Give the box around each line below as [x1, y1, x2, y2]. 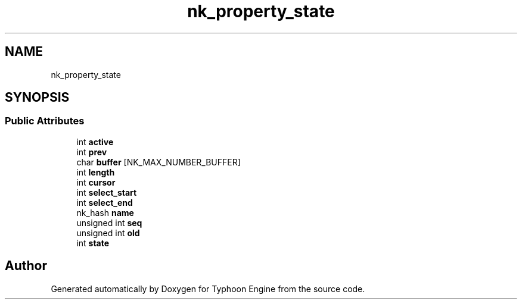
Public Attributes [5, 115, 85, 127]
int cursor [76, 177, 116, 187]
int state [76, 237, 110, 248]
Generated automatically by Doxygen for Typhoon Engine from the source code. [51, 283, 365, 294]
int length [76, 167, 115, 177]
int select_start [76, 187, 137, 198]
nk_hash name [76, 207, 134, 218]
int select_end [76, 197, 133, 208]
